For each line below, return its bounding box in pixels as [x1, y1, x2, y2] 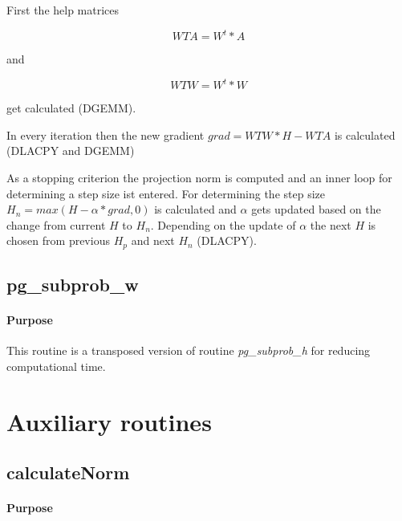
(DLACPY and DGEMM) [6, 142, 135, 159]
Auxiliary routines [6, 405, 212, 438]
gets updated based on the [251, 201, 381, 218]
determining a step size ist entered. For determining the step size [6, 185, 325, 201]
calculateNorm [6, 460, 130, 485]
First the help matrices [6, 2, 120, 18]
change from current [6, 216, 106, 233]
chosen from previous [6, 232, 110, 249]
